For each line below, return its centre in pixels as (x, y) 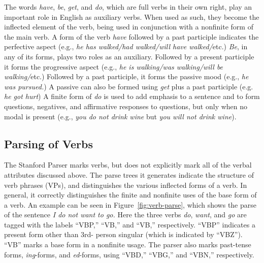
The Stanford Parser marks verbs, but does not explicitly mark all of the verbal (128, 165)
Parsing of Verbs (48, 143)
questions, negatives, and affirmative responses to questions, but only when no (126, 106)
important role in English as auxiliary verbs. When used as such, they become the (132, 17)
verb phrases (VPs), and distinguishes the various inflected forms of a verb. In (126, 185)
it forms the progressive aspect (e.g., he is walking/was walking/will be (114, 66)
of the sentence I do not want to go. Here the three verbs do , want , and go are (125, 215)
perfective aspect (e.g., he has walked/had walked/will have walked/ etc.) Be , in (126, 46)
